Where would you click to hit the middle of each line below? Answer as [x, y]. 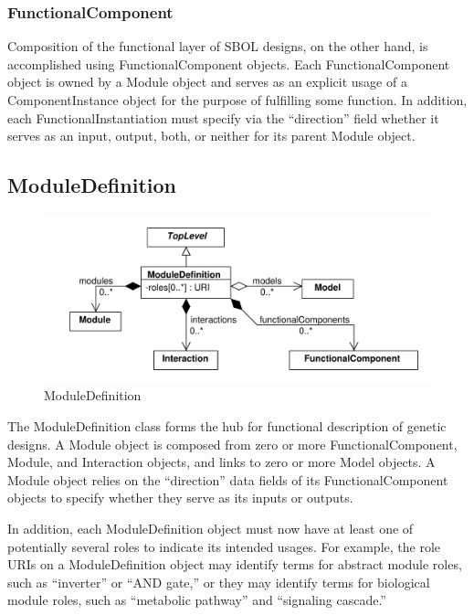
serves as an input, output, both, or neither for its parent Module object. [211, 136]
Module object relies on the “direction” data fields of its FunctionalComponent [228, 479]
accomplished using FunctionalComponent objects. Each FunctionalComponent [229, 64]
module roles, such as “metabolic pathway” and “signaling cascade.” [197, 600]
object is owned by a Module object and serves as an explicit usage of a [207, 82]
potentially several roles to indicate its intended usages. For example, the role [224, 546]
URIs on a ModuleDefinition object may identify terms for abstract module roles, [235, 564]
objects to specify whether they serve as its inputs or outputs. [180, 498]
